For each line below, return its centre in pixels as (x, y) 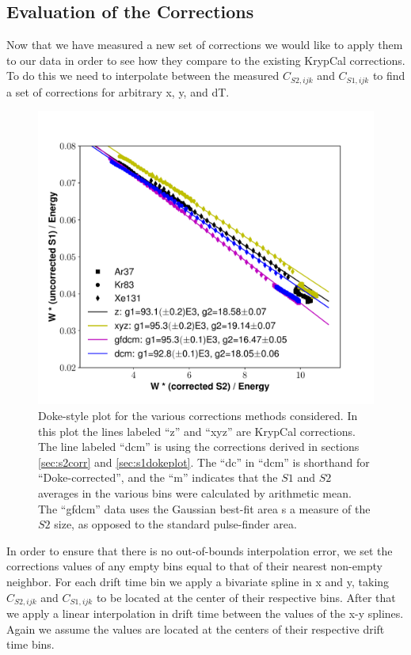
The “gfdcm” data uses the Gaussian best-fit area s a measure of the (204, 508)
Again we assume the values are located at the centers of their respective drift (196, 628)
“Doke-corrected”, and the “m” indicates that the (158, 477)
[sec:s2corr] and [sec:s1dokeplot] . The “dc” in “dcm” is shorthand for (204, 462)
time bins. (30, 644)
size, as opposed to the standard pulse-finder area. (175, 524)
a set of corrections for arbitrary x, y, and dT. (118, 91)
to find (389, 76)
